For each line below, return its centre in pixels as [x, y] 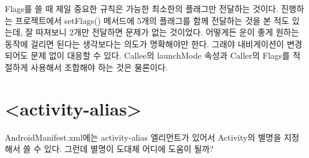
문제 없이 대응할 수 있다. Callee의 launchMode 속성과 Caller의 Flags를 [160, 55]
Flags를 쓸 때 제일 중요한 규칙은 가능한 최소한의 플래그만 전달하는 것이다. [142, 8]
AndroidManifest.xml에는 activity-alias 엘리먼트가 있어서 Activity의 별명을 [143, 137]
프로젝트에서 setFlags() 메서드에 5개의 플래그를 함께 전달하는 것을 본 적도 [152, 20]
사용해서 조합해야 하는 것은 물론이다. [99, 67]
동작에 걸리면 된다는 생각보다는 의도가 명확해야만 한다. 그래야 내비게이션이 [145, 43]
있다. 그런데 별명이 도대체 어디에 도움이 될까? [129, 149]
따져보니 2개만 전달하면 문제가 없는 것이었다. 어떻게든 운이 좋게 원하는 [167, 32]
